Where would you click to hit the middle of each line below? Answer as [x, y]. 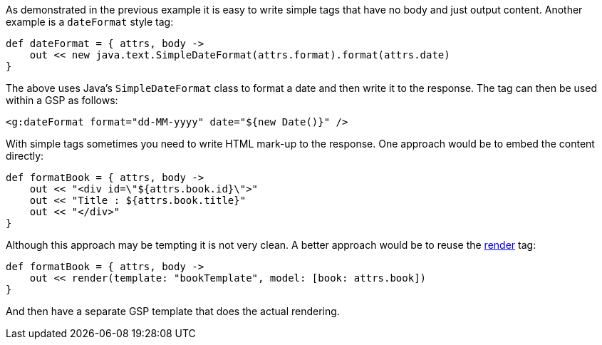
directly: [25, 156]
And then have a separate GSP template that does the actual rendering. [173, 311]
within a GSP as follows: [62, 100]
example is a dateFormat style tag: [90, 22]
